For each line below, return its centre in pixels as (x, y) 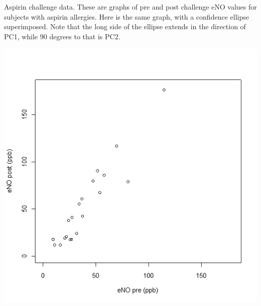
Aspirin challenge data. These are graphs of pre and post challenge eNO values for (130, 7)
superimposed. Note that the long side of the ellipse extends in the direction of (125, 26)
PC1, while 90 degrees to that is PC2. (62, 36)
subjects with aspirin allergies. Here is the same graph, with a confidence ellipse (126, 16)
